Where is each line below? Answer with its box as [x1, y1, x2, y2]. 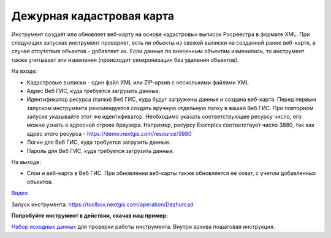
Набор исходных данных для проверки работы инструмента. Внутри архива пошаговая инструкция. [11, 223, 275, 231]
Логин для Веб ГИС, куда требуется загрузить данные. [26, 138, 171, 146]
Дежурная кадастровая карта [11, 9, 175, 23]
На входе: [11, 67, 37, 75]
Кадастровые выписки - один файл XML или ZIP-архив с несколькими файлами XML [26, 78, 249, 86]
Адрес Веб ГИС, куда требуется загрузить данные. [26, 87, 161, 94]
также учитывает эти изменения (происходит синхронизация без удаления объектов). [11, 56, 239, 64]
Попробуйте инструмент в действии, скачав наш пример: [11, 212, 168, 219]
